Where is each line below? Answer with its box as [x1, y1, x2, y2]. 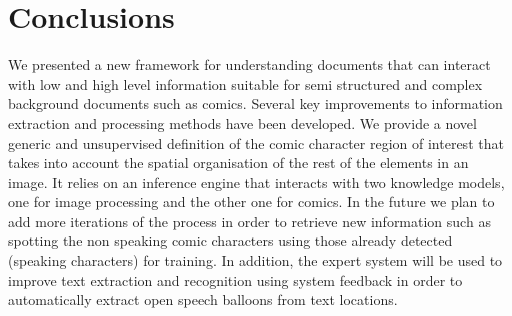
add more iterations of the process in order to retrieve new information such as [8, 210, 491, 231]
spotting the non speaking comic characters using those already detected [8, 230, 453, 251]
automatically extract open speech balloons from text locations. [8, 289, 398, 310]
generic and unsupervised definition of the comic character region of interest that [8, 132, 504, 153]
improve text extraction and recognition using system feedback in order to [8, 269, 463, 290]
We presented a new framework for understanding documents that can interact [8, 54, 491, 75]
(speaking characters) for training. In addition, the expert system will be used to [8, 250, 503, 271]
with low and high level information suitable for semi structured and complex [8, 73, 483, 94]
